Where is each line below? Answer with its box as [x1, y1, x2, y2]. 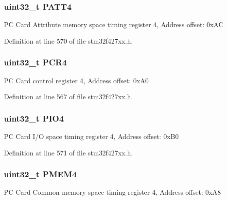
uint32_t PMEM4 [4, 168, 77, 180]
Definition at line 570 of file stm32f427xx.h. [4, 35, 133, 46]
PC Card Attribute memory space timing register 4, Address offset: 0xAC [4, 19, 224, 30]
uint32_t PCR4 [4, 56, 67, 68]
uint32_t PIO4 [4, 112, 64, 124]
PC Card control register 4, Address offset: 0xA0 [4, 75, 149, 85]
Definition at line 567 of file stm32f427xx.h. [4, 92, 133, 102]
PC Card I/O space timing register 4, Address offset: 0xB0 [4, 131, 179, 141]
